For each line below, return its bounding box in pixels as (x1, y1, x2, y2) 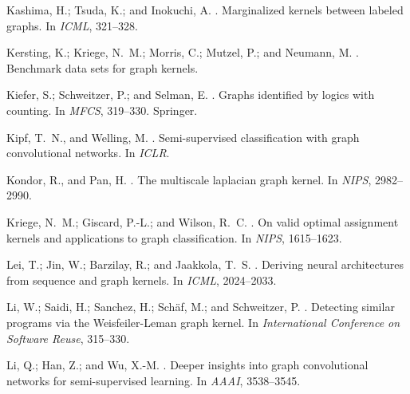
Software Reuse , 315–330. (6, 329, 130, 346)
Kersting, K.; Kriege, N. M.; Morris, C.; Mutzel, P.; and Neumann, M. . (6, 44, 359, 61)
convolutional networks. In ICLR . (6, 144, 170, 161)
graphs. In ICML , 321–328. (6, 17, 138, 33)
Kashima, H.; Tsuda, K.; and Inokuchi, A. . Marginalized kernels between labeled (6, 2, 404, 18)
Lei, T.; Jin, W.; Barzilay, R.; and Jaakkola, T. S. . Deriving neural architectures (6, 256, 404, 273)
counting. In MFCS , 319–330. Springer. (6, 101, 198, 118)
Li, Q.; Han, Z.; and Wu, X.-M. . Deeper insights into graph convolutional (6, 357, 369, 373)
